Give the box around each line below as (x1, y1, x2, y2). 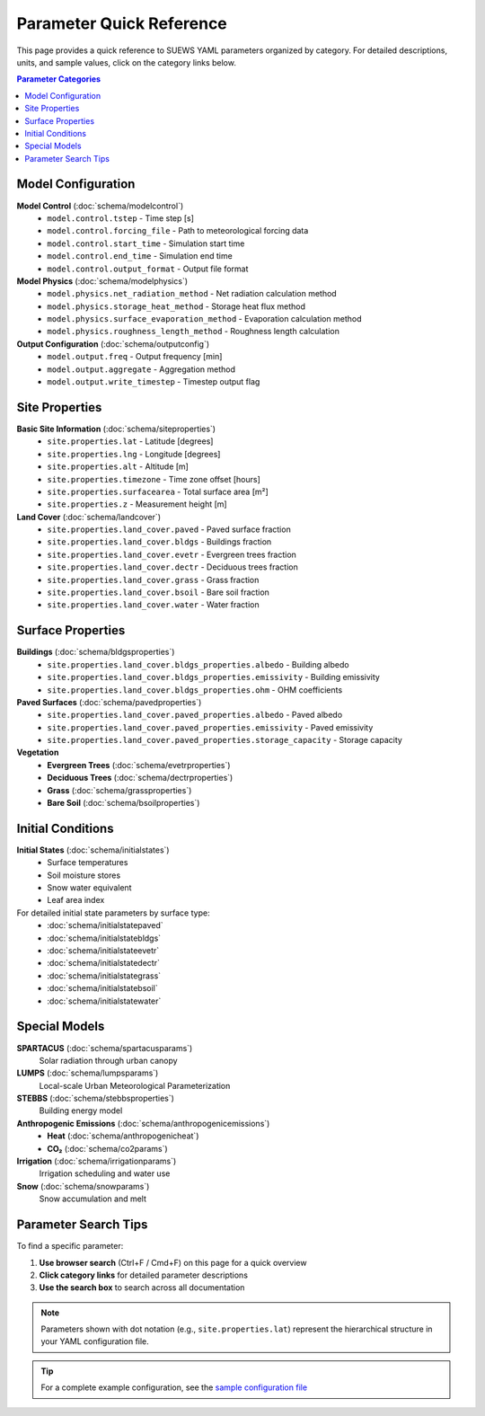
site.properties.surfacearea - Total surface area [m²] (47, 486, 269, 497)
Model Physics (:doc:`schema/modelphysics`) (16, 275, 189, 287)
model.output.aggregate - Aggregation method (47, 364, 236, 375)
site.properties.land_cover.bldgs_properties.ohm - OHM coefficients (47, 684, 343, 695)
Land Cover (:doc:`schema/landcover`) (16, 511, 162, 522)
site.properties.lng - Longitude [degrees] (47, 448, 221, 459)
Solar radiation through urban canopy (39, 1055, 179, 1066)
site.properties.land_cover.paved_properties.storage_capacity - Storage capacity (47, 735, 403, 746)
